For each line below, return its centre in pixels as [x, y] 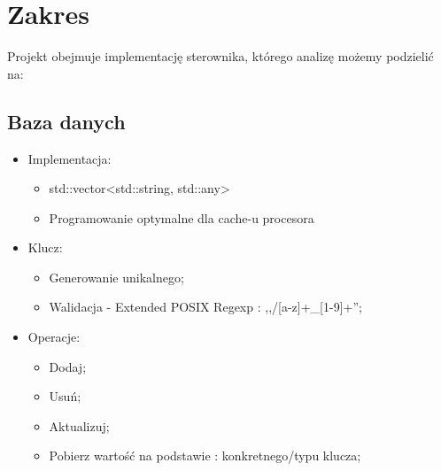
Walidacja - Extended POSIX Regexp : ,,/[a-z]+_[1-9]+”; [205, 307]
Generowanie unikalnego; [116, 277]
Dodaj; [68, 366]
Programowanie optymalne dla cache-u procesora [182, 217]
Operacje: [54, 337]
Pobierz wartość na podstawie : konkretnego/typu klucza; [205, 456]
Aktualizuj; [79, 425]
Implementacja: [70, 158]
